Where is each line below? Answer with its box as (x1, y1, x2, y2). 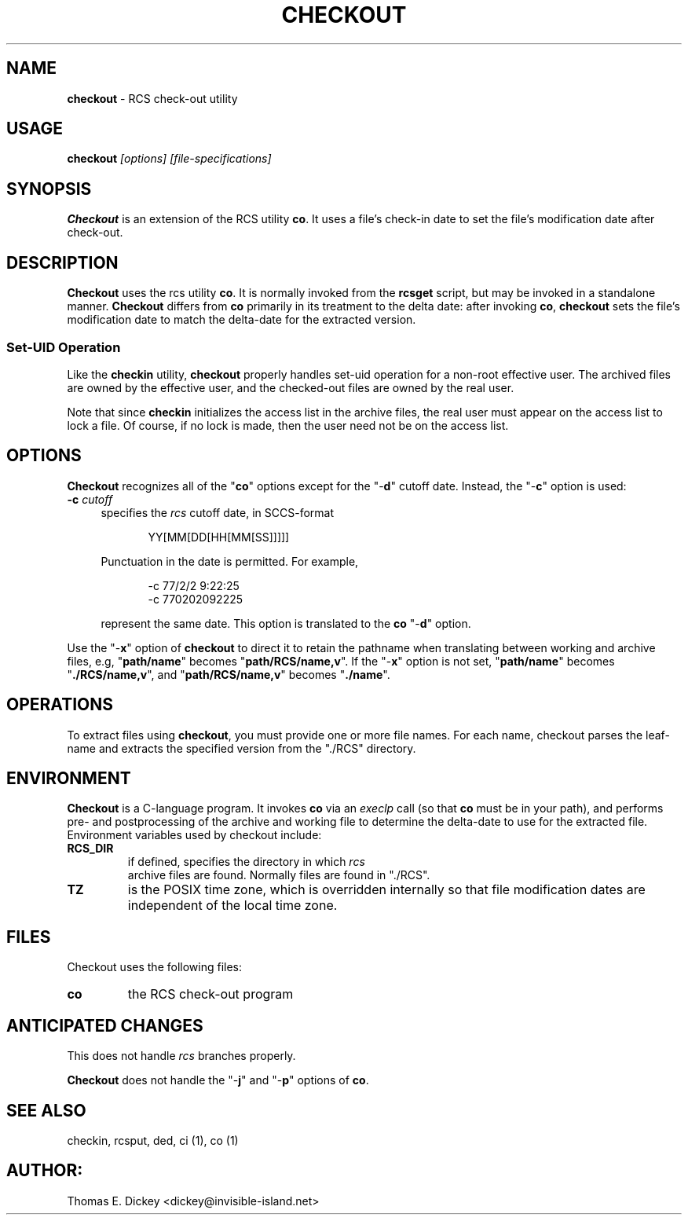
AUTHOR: (6, 1160, 83, 1181)
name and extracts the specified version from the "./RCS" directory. (67, 741, 416, 755)
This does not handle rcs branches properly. (67, 1049, 296, 1063)
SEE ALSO (6, 1100, 86, 1120)
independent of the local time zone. (127, 897, 338, 914)
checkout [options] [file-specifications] (67, 152, 272, 166)
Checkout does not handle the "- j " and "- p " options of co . (67, 1073, 369, 1087)
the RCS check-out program (127, 986, 294, 1003)
